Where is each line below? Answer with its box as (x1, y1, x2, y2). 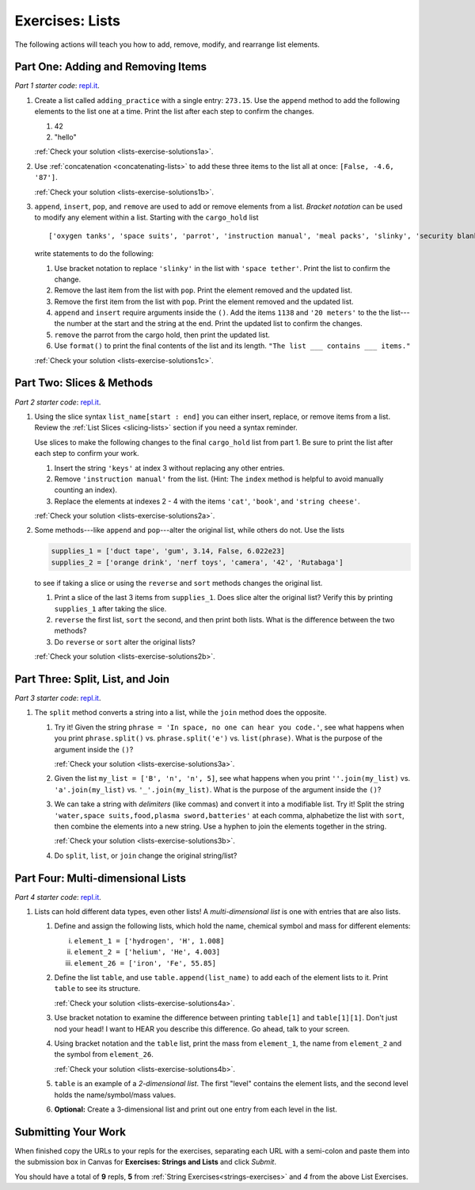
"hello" (54, 132, 77, 142)
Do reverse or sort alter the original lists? (54, 637, 196, 646)
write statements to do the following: (34, 249, 154, 258)
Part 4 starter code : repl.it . (14, 892, 102, 901)
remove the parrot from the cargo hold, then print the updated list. (54, 330, 271, 339)
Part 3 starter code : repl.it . (14, 694, 101, 703)
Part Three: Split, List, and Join (14, 672, 170, 686)
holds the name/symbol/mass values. (54, 1090, 177, 1100)
